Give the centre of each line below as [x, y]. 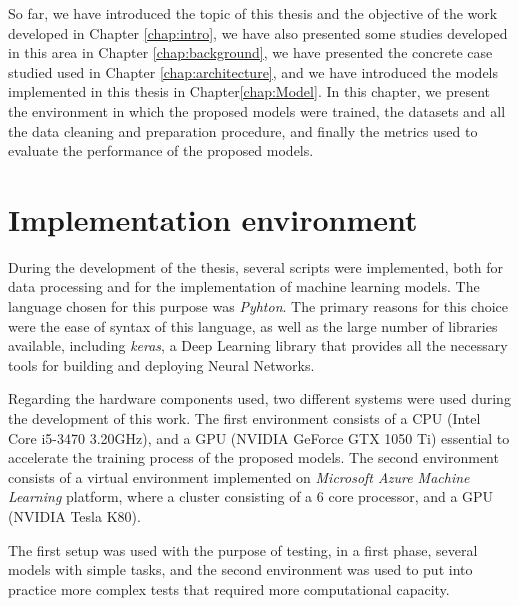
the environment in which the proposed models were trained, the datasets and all [257, 110]
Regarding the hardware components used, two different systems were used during [259, 398]
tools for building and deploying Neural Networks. [161, 364]
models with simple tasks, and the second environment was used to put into [240, 569]
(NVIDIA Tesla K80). [74, 516]
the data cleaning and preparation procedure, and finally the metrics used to [243, 130]
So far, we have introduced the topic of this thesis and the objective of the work [253, 13]
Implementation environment [213, 218]
